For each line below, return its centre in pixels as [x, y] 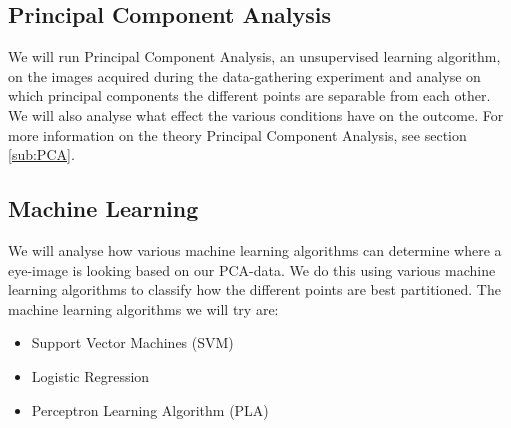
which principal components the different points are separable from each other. [249, 95]
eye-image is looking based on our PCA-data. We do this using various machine [252, 269]
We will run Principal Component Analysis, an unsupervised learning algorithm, [254, 56]
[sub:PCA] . [41, 154]
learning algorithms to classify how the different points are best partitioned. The [254, 289]
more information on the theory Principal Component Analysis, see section [237, 134]
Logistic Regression [90, 375]
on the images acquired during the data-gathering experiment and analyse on [244, 75]
